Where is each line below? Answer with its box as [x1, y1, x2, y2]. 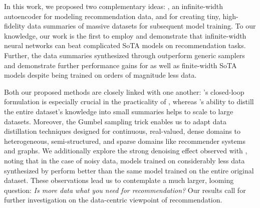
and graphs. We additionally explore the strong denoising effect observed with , [4, 145, 247, 156]
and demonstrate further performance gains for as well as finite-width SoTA [4, 60, 237, 70]
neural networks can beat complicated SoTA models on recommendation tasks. [4, 40, 246, 51]
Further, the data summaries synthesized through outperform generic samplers [4, 50, 245, 60]
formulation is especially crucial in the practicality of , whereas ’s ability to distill [4, 96, 254, 107]
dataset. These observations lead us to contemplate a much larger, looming [4, 175, 234, 185]
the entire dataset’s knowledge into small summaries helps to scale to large [4, 106, 233, 116]
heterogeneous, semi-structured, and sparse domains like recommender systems [4, 135, 245, 146]
